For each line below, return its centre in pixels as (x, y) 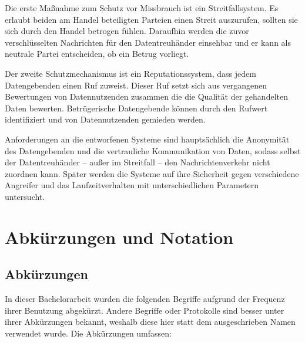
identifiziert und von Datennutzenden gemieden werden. (105, 119)
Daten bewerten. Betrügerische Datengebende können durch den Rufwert (136, 108)
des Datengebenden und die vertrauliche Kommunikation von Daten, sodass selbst (153, 150)
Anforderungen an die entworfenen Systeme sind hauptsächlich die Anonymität (147, 139)
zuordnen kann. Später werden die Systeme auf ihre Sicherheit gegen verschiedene (152, 173)
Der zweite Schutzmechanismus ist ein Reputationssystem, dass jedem (130, 73)
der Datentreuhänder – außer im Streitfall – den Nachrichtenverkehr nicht (138, 162)
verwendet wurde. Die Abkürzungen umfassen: (88, 333)
